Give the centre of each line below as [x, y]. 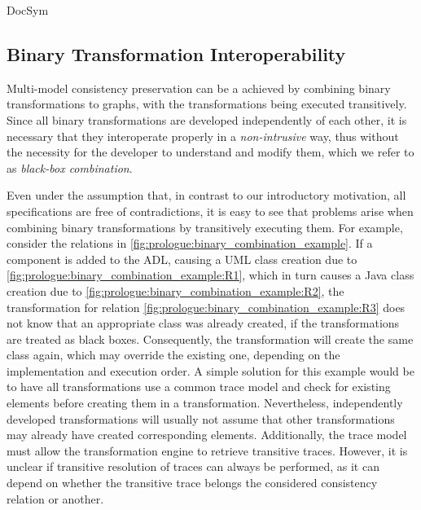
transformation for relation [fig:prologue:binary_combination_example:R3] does [206, 307]
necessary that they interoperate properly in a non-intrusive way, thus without [203, 136]
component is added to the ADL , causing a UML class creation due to [182, 259]
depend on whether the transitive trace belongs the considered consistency [192, 483]
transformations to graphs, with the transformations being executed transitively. [207, 104]
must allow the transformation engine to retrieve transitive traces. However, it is [207, 450]
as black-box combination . [70, 167]
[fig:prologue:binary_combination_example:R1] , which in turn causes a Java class [210, 275]
